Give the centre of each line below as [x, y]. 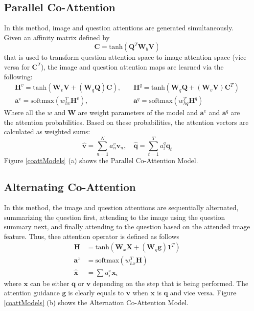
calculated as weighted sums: [47, 132]
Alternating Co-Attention [70, 187]
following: [18, 76]
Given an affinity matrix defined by [57, 37]
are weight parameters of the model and [138, 112]
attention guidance [32, 293]
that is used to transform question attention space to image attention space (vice [125, 57]
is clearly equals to [96, 293]
